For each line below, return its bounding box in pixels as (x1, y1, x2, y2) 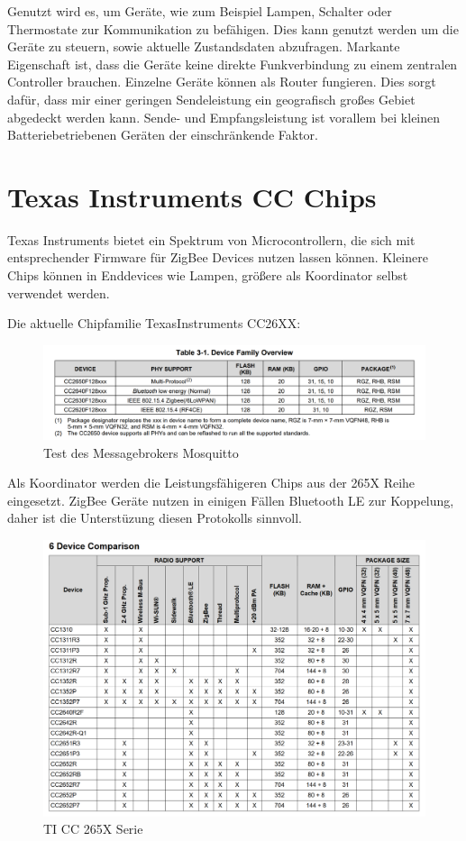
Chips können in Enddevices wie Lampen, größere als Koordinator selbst (7, 266, 408, 285)
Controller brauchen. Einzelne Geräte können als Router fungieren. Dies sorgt (7, 72, 436, 91)
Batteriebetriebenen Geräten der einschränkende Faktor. (7, 125, 318, 144)
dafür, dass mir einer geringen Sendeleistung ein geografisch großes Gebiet (7, 89, 416, 108)
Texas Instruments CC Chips (7, 178, 377, 215)
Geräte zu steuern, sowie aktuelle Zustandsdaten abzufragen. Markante (7, 37, 400, 56)
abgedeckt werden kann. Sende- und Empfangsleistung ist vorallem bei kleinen (7, 107, 441, 126)
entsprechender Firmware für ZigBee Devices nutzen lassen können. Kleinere (7, 248, 428, 267)
